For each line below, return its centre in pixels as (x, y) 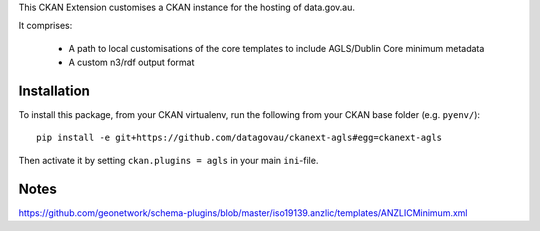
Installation (54, 90)
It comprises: (45, 26)
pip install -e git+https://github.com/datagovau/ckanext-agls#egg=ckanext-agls (239, 138)
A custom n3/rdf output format (131, 62)
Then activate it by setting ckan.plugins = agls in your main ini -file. (168, 160)
